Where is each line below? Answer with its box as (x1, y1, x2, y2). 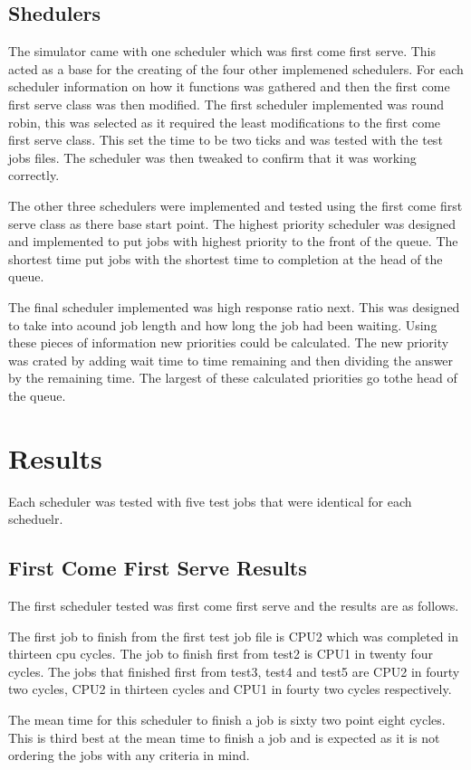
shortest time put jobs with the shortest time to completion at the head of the (8, 249, 443, 268)
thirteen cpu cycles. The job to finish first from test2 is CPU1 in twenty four (8, 644, 433, 663)
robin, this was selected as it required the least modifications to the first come (8, 112, 441, 131)
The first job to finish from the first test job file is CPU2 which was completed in (8, 626, 458, 645)
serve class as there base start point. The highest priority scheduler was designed (8, 214, 457, 233)
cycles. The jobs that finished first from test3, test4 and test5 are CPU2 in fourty (8, 661, 460, 680)
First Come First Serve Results (8, 554, 307, 582)
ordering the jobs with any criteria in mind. (8, 746, 250, 765)
